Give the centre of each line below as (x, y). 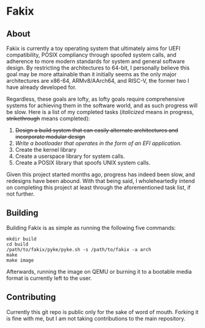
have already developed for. (41, 87)
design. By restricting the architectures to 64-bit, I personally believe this (98, 68)
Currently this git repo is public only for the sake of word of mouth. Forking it (103, 312)
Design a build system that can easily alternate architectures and (97, 130)
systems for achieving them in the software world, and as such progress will (102, 105)
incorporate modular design (50, 137)
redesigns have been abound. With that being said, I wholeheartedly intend (101, 181)
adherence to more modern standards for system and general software (95, 61)
